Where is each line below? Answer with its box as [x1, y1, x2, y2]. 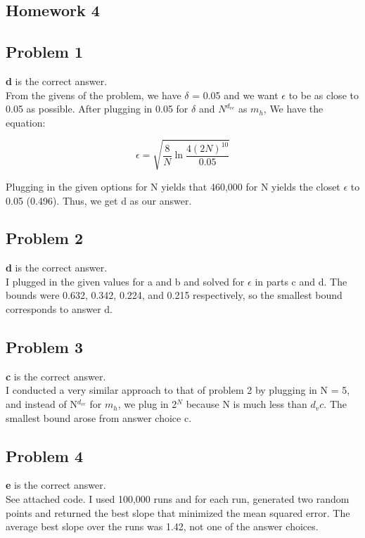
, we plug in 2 [117, 397, 177, 411]
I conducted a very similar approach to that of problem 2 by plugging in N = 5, [6, 383, 350, 397]
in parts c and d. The [255, 274, 347, 288]
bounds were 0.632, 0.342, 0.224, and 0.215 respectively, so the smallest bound [6, 288, 342, 302]
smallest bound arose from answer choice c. [6, 410, 192, 425]
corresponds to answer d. [6, 302, 113, 316]
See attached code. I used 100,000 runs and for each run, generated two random [6, 492, 350, 506]
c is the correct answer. [6, 369, 106, 383]
